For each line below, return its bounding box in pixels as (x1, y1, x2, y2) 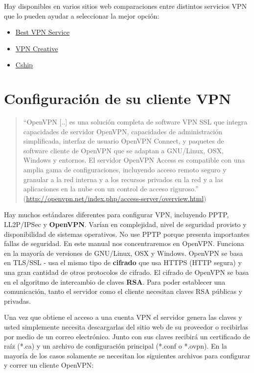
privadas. (4, 295, 31, 306)
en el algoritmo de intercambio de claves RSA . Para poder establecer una (4, 276, 226, 287)
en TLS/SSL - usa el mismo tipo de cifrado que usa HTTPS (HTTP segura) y (4, 257, 242, 268)
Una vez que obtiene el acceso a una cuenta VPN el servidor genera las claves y (4, 312, 242, 322)
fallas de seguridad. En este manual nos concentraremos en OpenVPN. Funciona (4, 238, 244, 249)
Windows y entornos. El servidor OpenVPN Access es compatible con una (23, 155, 245, 165)
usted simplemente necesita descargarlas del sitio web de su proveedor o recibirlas (4, 321, 248, 332)
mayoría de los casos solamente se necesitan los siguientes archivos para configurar (4, 350, 251, 360)
